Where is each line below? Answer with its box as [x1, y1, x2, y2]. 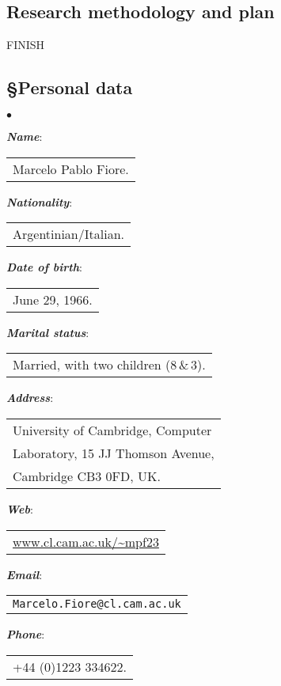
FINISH [6, 36, 45, 53]
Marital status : [6, 324, 89, 340]
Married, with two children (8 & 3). [13, 355, 206, 374]
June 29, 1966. [13, 290, 93, 309]
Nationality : [6, 193, 73, 210]
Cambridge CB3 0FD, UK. [13, 466, 161, 485]
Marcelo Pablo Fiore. [13, 159, 129, 178]
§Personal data [6, 75, 133, 100]
